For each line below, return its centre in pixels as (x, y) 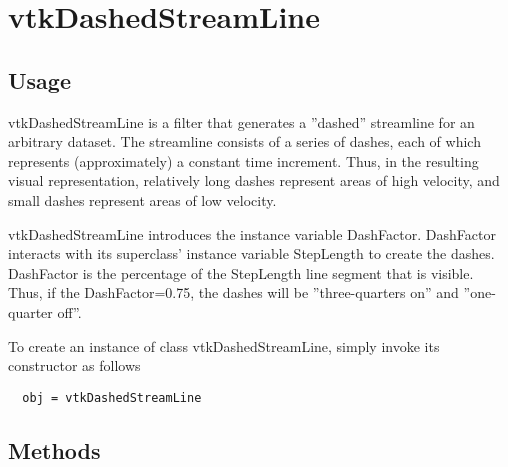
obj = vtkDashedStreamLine (112, 397)
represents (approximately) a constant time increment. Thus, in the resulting (243, 160)
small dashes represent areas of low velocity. (142, 199)
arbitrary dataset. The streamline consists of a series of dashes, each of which (244, 141)
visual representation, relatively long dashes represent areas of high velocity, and (254, 180)
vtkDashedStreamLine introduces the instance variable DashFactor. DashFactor (252, 233)
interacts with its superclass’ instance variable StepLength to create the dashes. (251, 253)
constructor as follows (74, 365)
